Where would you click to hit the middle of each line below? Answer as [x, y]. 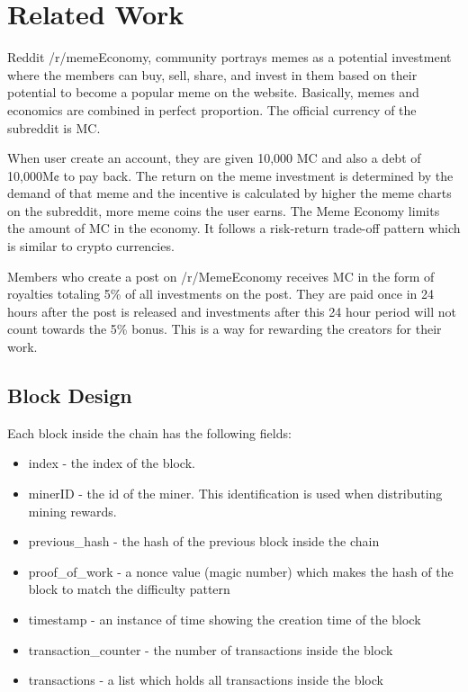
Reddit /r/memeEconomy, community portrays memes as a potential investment [229, 57]
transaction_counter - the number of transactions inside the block [211, 649]
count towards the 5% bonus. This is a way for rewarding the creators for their [225, 329]
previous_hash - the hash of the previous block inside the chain [204, 541]
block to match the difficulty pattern [129, 589]
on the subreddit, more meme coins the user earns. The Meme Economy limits [224, 210]
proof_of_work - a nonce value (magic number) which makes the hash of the [241, 571]
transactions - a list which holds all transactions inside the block [206, 680]
